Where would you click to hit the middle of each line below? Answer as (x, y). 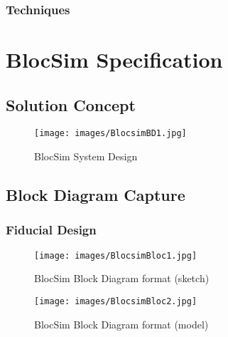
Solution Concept (71, 104)
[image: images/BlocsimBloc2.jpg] (116, 301)
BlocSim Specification (114, 59)
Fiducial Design (51, 230)
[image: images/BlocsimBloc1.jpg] (116, 255)
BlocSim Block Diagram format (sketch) (122, 278)
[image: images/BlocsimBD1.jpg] (110, 134)
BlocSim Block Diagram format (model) (121, 324)
